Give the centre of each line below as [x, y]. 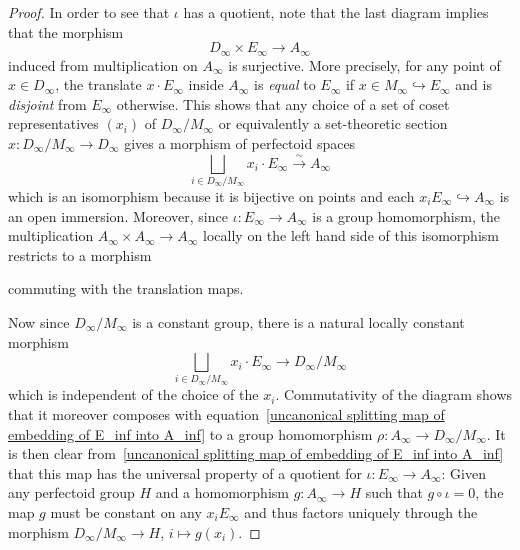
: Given [463, 472]
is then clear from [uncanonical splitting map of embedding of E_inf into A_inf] [256, 453]
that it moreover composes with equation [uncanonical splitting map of [226, 414]
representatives [53, 123]
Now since [39, 321]
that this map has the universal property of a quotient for [185, 472]
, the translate [98, 84]
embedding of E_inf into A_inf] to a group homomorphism [190, 433]
